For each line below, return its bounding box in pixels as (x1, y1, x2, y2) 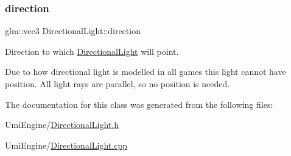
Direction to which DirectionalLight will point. (5, 44, 179, 57)
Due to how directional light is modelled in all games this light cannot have (5, 65, 286, 78)
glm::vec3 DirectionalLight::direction (5, 24, 141, 37)
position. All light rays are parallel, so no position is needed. (5, 77, 230, 90)
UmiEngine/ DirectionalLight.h (5, 118, 119, 131)
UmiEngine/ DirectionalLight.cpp (5, 138, 127, 151)
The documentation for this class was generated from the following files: (5, 97, 273, 110)
